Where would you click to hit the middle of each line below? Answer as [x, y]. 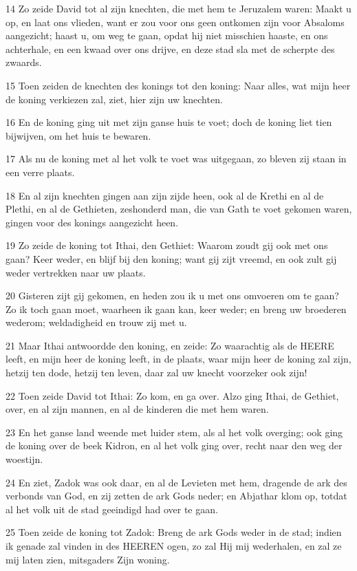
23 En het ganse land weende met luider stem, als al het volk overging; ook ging [174, 432]
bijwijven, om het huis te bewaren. [78, 135]
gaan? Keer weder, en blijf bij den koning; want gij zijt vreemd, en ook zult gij [171, 258]
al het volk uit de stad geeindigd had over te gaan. [112, 509]
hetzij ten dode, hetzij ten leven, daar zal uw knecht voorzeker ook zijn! [156, 373]
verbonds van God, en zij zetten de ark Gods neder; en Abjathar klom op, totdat [176, 496]
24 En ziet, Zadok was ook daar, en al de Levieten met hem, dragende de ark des [176, 482]
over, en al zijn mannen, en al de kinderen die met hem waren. [137, 409]
